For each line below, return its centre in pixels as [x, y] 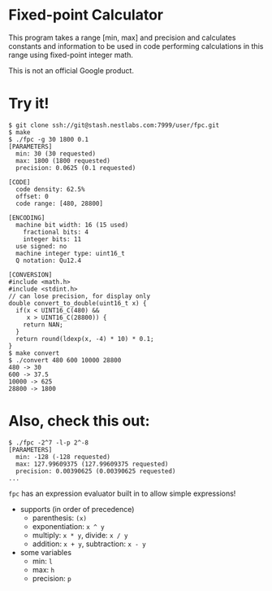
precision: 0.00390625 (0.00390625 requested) [96, 471]
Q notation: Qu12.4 [49, 260]
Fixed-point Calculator [86, 15]
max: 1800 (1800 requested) [63, 160]
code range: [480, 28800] [60, 204]
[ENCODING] [27, 217]
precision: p [52, 578]
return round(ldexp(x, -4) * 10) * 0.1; [85, 339]
